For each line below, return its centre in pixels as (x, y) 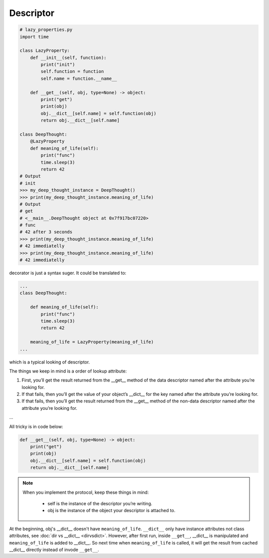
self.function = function (72, 72)
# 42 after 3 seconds (46, 232)
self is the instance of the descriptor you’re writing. (100, 503)
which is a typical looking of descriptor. (50, 362)
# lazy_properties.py (46, 30)
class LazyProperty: (45, 51)
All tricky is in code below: (36, 426)
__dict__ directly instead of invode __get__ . (54, 550)
